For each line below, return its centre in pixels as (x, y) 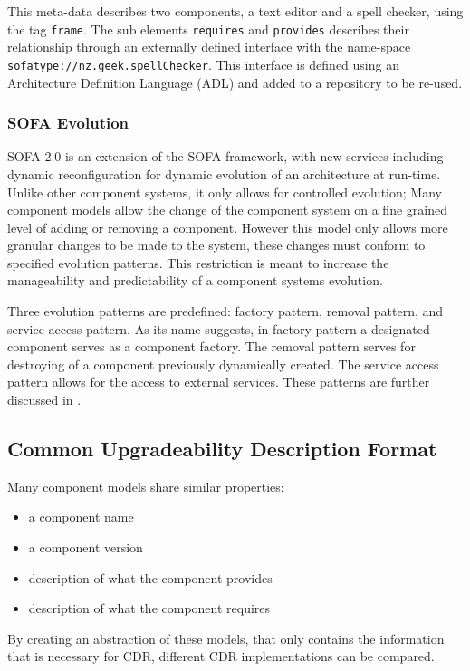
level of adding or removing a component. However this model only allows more (228, 227)
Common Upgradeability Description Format (222, 449)
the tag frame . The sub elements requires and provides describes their (208, 29)
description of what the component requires (149, 608)
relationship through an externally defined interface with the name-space (209, 47)
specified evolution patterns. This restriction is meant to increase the (198, 262)
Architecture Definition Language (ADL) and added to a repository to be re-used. (235, 82)
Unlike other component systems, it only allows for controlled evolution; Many (225, 192)
